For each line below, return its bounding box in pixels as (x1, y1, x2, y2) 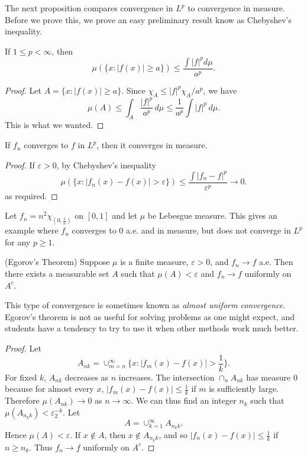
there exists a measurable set (5, 267, 109, 280)
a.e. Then (258, 255, 293, 268)
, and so (159, 429, 188, 441)
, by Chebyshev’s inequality (56, 158, 156, 171)
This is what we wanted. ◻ (5, 119, 104, 131)
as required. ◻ (5, 189, 58, 202)
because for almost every (5, 382, 94, 395)
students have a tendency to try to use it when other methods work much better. (5, 322, 299, 334)
